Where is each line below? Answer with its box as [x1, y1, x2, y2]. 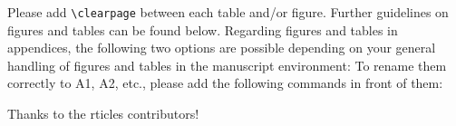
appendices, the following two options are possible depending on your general [7, 38, 436, 57]
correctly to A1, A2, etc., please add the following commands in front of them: [7, 73, 443, 92]
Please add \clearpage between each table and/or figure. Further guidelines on [7, 3, 449, 21]
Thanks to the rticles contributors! [7, 104, 199, 123]
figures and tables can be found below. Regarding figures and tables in [7, 20, 398, 39]
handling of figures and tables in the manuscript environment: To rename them [7, 55, 447, 74]
